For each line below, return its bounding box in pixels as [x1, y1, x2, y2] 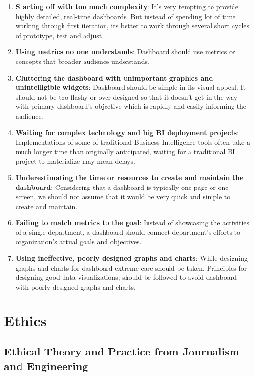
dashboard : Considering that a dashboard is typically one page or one [15, 182, 229, 192]
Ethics [4, 310, 47, 330]
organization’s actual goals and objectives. [15, 236, 142, 247]
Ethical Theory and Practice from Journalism [4, 344, 239, 359]
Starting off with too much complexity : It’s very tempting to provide [15, 1, 238, 11]
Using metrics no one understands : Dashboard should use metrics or [15, 46, 235, 57]
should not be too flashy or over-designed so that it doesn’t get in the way [15, 91, 238, 102]
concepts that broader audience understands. [15, 56, 149, 66]
